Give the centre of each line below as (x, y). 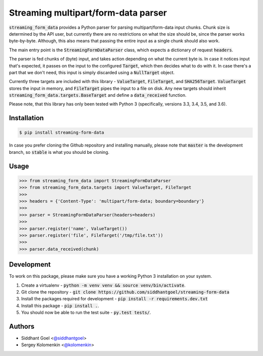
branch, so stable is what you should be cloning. (59, 152)
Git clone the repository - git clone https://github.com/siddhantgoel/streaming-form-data (125, 292)
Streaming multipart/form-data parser (88, 13)
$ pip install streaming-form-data (62, 133)
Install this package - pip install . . (60, 306)
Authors (22, 326)
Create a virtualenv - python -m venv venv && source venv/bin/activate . (103, 285)
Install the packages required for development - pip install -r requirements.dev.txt (114, 299)
